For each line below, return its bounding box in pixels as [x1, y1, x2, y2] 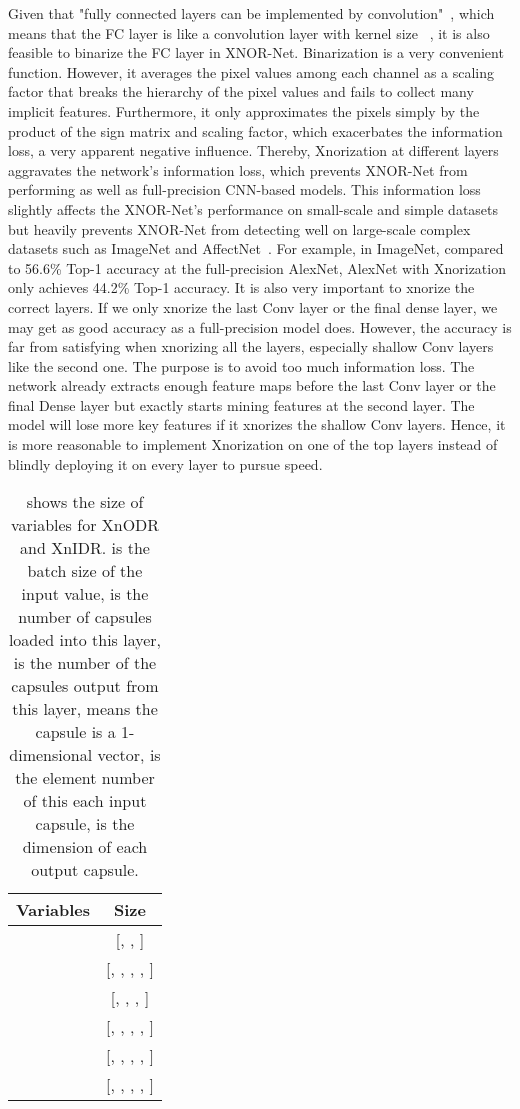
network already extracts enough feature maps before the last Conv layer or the [8, 375, 496, 396]
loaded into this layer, [8, 628, 162, 652]
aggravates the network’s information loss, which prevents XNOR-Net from [8, 159, 468, 180]
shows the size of [26, 490, 144, 514]
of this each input [23, 789, 147, 813]
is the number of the [13, 651, 157, 675]
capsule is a [35, 720, 116, 744]
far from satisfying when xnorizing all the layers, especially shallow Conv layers [8, 336, 494, 357]
